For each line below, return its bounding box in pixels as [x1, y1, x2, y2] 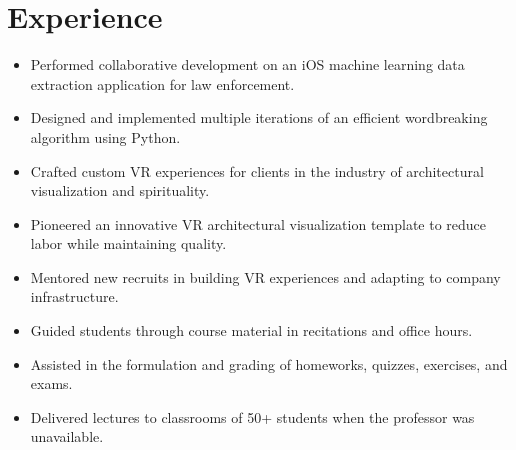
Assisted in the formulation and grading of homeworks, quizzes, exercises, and [30, 353, 508, 374]
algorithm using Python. [30, 126, 181, 147]
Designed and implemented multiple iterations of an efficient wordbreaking [30, 107, 488, 128]
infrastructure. [30, 286, 119, 307]
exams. [30, 373, 73, 394]
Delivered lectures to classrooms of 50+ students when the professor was [30, 406, 475, 427]
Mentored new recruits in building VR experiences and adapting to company [30, 266, 501, 287]
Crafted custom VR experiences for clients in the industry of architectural [30, 160, 484, 181]
